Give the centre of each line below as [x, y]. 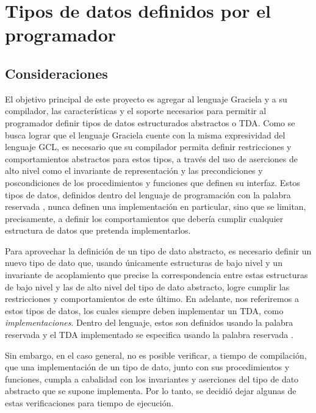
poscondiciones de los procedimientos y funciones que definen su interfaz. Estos [153, 182]
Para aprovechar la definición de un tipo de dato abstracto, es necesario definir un [158, 250]
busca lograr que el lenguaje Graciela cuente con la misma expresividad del [145, 135]
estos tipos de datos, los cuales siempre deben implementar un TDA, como [144, 310]
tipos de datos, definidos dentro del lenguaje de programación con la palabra [148, 194]
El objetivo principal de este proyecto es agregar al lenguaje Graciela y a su [146, 99]
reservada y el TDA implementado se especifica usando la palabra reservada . [149, 335]
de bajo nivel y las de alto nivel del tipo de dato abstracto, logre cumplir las [147, 286]
